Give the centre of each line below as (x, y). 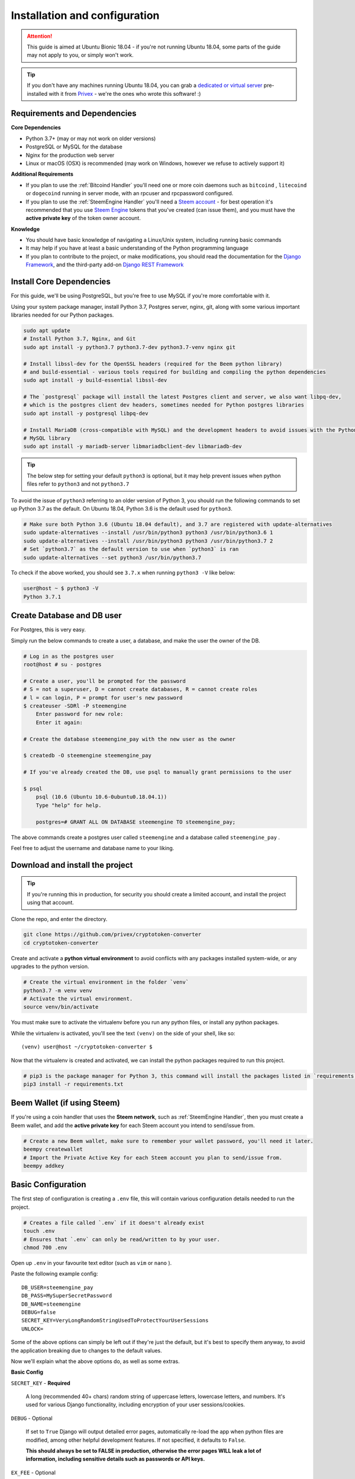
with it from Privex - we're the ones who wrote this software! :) (125, 93)
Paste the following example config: (54, 1274)
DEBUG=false (39, 1312)
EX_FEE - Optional (33, 1472)
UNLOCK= (33, 1329)
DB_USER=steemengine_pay (57, 1287)
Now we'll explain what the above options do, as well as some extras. (95, 1361)
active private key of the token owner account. (83, 218)
